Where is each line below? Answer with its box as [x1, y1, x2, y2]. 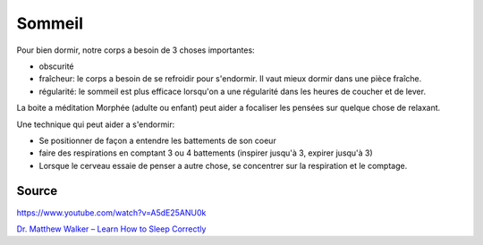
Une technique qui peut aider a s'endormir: [16, 119, 175, 130]
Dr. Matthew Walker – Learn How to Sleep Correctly [16, 224, 207, 234]
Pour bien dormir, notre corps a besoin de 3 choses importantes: [16, 45, 255, 55]
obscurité [38, 61, 75, 72]
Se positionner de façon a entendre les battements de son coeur [38, 135, 276, 146]
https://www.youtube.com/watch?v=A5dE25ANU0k [16, 207, 207, 218]
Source [16, 183, 58, 199]
